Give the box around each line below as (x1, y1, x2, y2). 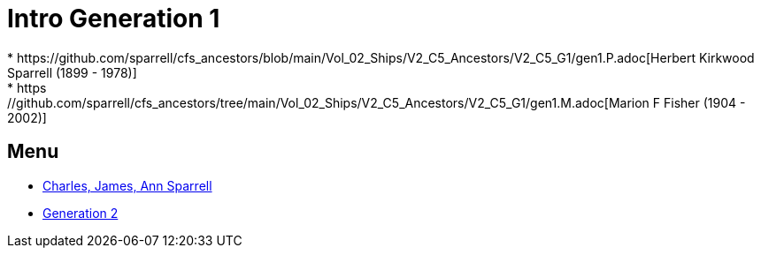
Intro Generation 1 (7, 4, 220, 34)
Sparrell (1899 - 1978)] (7, 64, 137, 80)
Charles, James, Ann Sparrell (42, 177, 212, 193)
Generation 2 (42, 205, 119, 221)
